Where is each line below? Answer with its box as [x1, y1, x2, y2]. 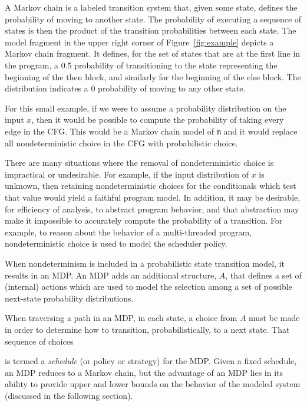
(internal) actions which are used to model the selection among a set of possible [5, 280, 292, 293]
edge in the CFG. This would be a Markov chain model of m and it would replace [5, 125, 298, 137]
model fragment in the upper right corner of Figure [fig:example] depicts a [5, 35, 274, 48]
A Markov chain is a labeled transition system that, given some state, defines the [5, 1, 298, 13]
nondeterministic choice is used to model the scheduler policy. [5, 237, 227, 250]
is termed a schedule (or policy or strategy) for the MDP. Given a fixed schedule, [5, 355, 297, 367]
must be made [249, 312, 300, 324]
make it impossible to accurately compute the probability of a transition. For [5, 214, 283, 227]
